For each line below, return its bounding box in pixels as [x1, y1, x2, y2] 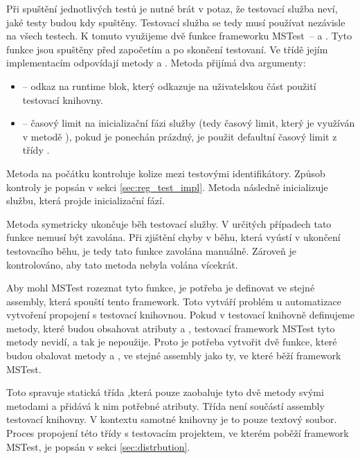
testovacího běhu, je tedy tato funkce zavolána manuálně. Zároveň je [6, 243, 296, 258]
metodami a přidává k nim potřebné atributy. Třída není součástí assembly [6, 398, 325, 413]
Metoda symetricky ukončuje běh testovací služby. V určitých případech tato [6, 216, 332, 231]
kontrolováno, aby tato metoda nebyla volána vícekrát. [6, 257, 238, 271]
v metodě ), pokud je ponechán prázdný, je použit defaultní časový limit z [22, 129, 337, 143]
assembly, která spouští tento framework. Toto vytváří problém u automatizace [6, 294, 341, 308]
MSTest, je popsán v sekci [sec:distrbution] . [6, 439, 190, 453]
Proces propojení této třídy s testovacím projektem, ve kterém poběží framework [6, 426, 349, 440]
